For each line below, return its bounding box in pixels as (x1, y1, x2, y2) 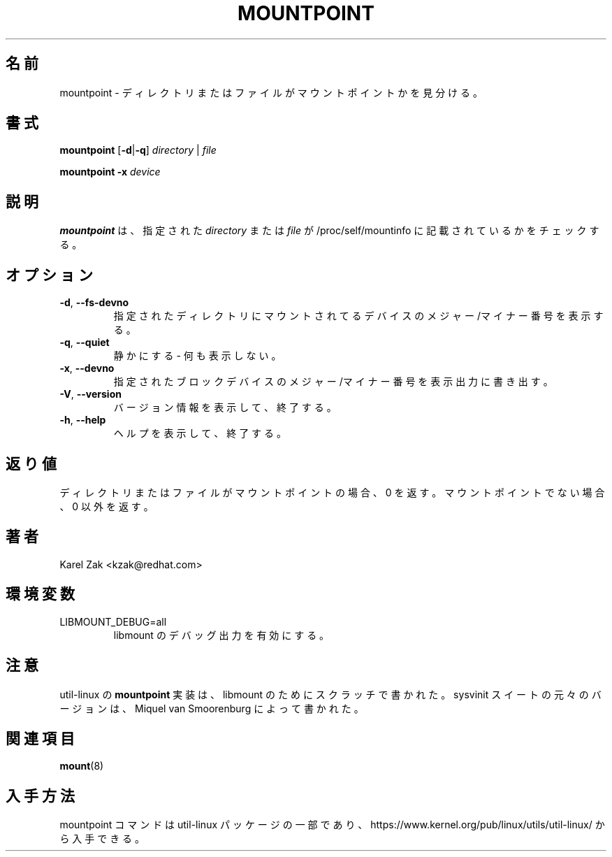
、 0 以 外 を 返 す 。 (59, 500, 154, 512)
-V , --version (59, 388, 122, 401)
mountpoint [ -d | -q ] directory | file (59, 144, 217, 157)
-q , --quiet (59, 336, 110, 349)
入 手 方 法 (6, 786, 75, 805)
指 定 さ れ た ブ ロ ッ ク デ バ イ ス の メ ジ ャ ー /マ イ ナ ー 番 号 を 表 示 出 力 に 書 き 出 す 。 (113, 375, 553, 388)
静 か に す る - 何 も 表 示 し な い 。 (113, 350, 282, 362)
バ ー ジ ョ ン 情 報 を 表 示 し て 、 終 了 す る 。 (113, 401, 337, 414)
